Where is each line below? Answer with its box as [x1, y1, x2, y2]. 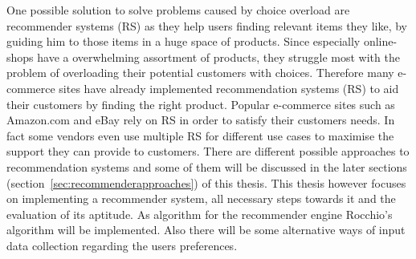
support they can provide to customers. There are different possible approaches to [6, 143, 410, 160]
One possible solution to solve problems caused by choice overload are [6, 2, 350, 18]
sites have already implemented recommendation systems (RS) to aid [59, 79, 399, 96]
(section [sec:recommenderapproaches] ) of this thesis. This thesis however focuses [6, 174, 406, 191]
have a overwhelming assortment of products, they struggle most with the [37, 48, 400, 65]
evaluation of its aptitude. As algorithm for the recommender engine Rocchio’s [6, 205, 393, 222]
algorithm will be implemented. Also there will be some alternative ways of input [6, 221, 406, 238]
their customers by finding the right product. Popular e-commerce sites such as [6, 95, 395, 112]
